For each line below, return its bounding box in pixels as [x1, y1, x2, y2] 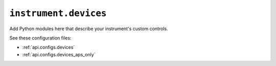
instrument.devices [9, 8, 107, 19]
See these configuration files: [9, 35, 72, 41]
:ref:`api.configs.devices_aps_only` [22, 51, 96, 57]
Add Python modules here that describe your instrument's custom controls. [9, 26, 168, 32]
